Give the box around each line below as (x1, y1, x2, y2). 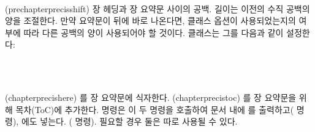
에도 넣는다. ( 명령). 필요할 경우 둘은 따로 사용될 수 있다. (21, 115, 238, 128)
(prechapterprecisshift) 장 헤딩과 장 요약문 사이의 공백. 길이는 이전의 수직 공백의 (5, 2, 310, 15)
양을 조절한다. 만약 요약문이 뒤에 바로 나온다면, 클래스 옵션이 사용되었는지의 (5, 14, 296, 27)
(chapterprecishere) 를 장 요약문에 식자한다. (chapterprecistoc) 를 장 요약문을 (5, 91, 297, 104)
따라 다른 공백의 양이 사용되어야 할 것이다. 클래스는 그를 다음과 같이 (23, 26, 284, 38)
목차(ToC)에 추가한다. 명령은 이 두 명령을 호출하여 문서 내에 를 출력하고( (15, 103, 294, 116)
